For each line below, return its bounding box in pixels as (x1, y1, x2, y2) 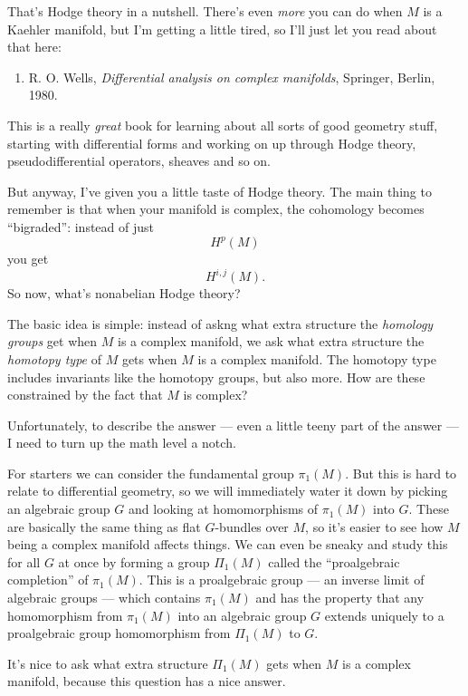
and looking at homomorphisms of (129, 499, 319, 518)
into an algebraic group (177, 605, 307, 624)
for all (7, 552, 41, 571)
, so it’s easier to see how (305, 517, 444, 536)
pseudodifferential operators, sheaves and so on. (7, 151, 272, 170)
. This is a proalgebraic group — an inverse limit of (138, 570, 425, 589)
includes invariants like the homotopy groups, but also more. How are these (7, 367, 425, 386)
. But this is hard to (345, 463, 457, 482)
